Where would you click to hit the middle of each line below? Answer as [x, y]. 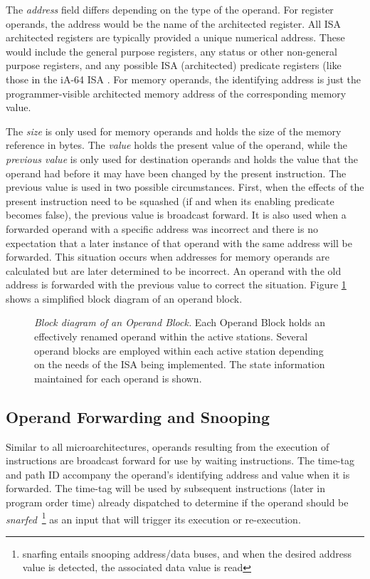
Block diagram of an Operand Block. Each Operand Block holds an [180, 322]
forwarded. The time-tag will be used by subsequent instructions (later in [165, 488]
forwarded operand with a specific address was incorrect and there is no [162, 228]
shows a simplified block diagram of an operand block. [124, 298]
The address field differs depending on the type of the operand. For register [170, 9]
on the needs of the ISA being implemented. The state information [180, 364]
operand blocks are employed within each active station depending [179, 350]
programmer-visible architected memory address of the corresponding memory [176, 93]
